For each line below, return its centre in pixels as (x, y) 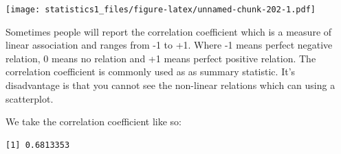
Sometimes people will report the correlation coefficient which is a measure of (169, 31)
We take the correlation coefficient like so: (94, 121)
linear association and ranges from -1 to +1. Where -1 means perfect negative (169, 45)
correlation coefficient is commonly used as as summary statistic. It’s (151, 72)
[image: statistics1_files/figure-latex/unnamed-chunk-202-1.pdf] (161, 10)
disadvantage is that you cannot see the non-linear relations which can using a (170, 85)
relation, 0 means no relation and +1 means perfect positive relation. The (161, 58)
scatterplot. (30, 98)
